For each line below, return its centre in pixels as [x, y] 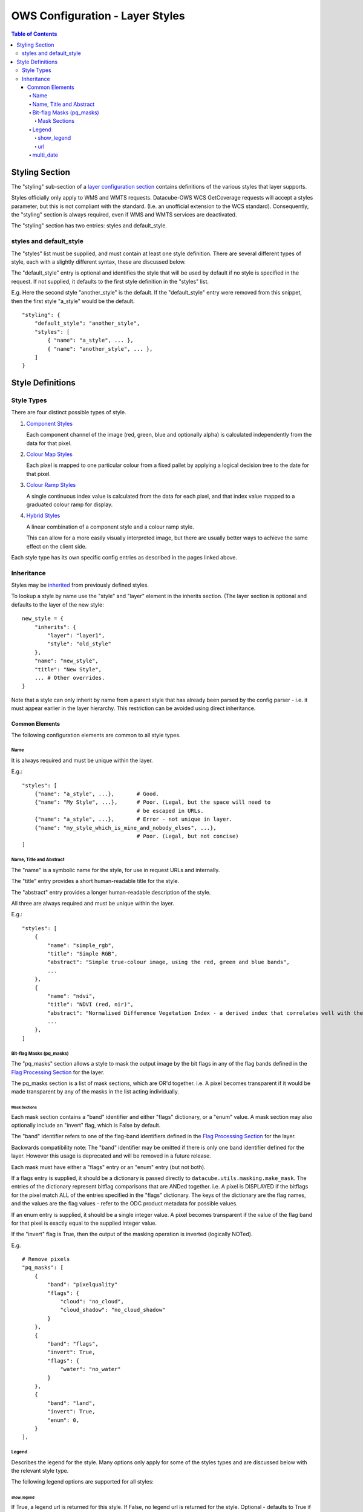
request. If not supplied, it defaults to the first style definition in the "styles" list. [110, 281]
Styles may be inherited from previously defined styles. [80, 585]
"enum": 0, [64, 1420]
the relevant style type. [40, 1471]
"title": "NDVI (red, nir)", [91, 1005]
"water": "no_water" [90, 1369]
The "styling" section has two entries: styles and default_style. [89, 226]
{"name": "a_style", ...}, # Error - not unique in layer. [133, 819]
